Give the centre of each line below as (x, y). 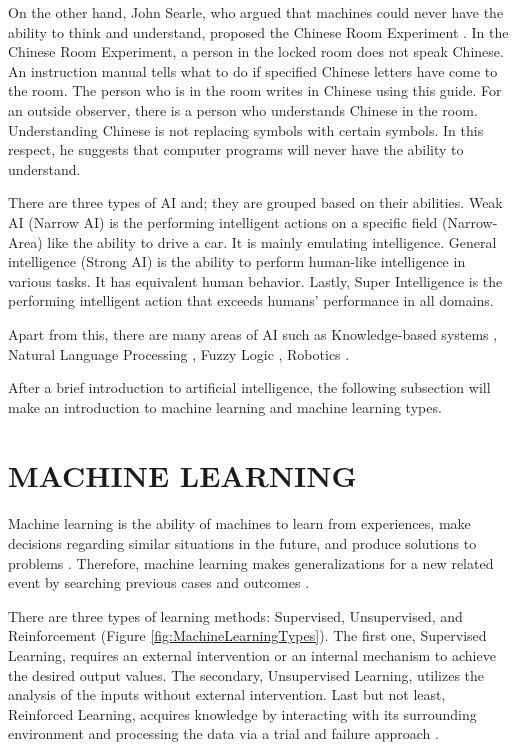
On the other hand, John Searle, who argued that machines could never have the (256, 12)
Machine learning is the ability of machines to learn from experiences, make (239, 523)
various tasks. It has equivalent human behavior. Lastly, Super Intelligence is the (255, 280)
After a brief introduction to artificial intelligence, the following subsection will (249, 387)
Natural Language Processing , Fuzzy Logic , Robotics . (179, 353)
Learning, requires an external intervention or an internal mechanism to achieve (252, 654)
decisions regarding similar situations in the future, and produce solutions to (242, 543)
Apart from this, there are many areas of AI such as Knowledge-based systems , (253, 333)
